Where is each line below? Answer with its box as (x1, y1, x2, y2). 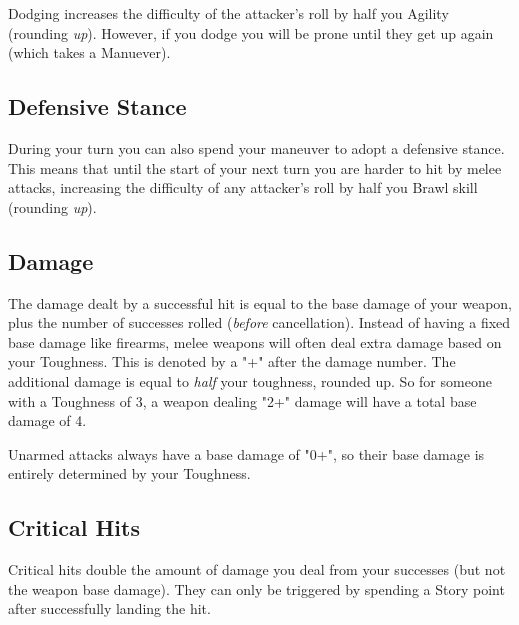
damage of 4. (8, 410, 87, 431)
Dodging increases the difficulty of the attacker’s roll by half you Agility (8, 3, 449, 23)
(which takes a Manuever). (8, 42, 171, 63)
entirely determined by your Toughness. (8, 463, 251, 484)
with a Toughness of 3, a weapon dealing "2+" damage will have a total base (8, 390, 477, 411)
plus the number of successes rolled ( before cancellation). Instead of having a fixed (8, 312, 511, 333)
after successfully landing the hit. (8, 598, 211, 619)
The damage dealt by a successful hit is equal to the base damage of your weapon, (8, 292, 512, 313)
